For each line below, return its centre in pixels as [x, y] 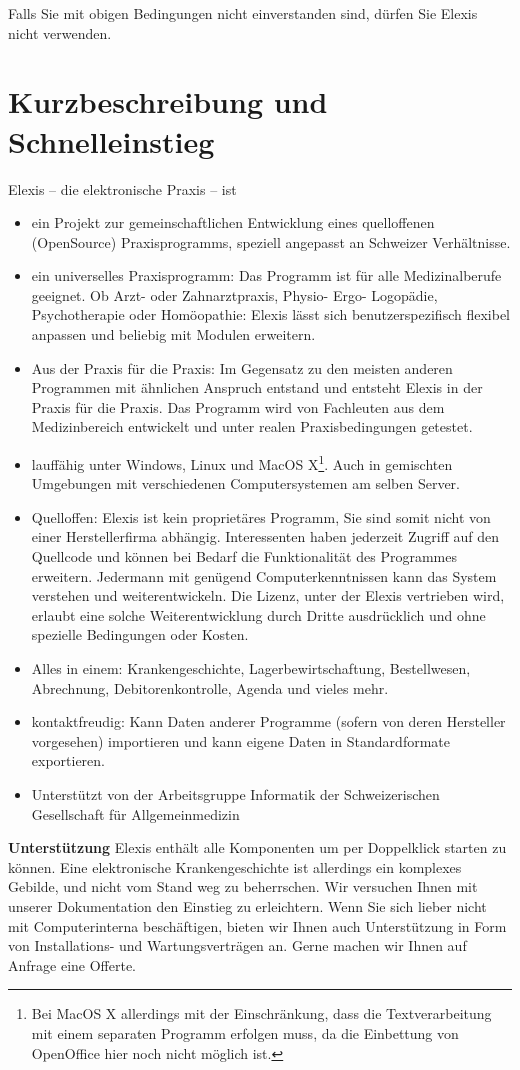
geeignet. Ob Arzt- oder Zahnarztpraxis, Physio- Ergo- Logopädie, [234, 294]
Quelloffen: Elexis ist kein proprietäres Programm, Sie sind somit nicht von [261, 516]
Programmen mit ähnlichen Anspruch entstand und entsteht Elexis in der [257, 387]
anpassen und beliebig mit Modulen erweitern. [173, 334]
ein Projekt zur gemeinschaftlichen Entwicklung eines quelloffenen [233, 222]
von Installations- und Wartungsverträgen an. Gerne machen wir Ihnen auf [237, 945]
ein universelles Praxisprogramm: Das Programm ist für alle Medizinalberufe [266, 275]
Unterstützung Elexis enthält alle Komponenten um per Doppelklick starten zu [257, 847]
